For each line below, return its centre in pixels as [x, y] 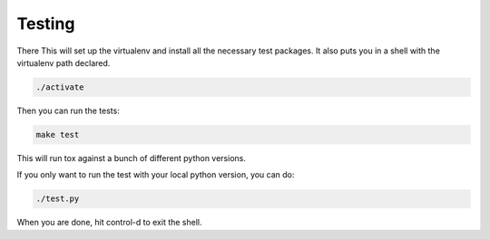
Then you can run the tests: [68, 110]
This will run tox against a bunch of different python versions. [132, 158]
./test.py [58, 199]
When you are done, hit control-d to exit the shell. [109, 223]
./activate [60, 87]
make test [58, 134]
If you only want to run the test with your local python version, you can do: [156, 175]
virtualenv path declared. [64, 62]
